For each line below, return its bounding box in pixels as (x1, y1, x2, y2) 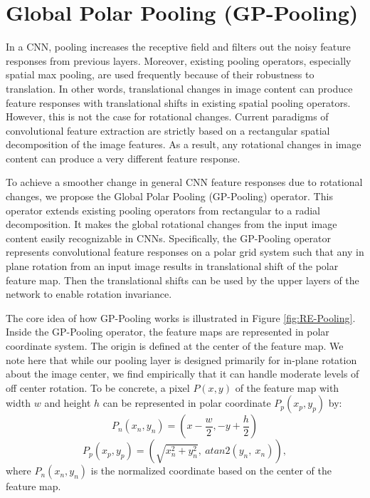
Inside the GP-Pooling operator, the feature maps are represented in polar (6, 324, 329, 339)
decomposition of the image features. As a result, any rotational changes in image (6, 137, 361, 152)
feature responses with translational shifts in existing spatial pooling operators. (6, 95, 351, 110)
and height (44, 395, 91, 410)
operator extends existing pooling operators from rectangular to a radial (6, 202, 320, 217)
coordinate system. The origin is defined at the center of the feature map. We (6, 338, 344, 353)
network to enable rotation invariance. (6, 286, 172, 301)
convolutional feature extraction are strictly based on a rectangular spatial (6, 123, 330, 138)
